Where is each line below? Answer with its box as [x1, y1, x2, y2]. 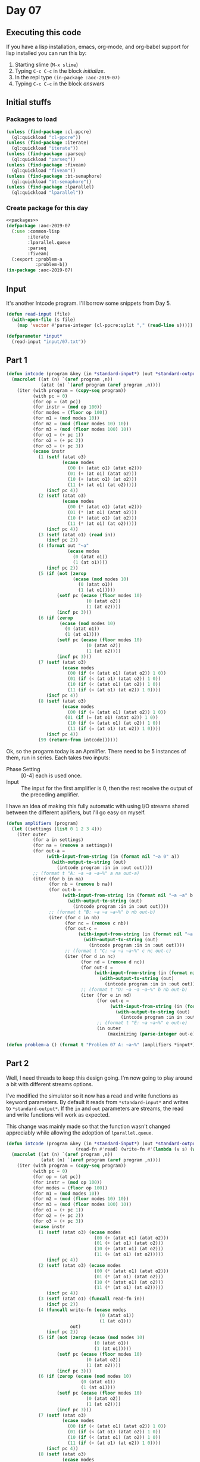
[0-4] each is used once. [21, 772, 82, 779]
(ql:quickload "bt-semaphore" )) [11, 178, 92, 185]
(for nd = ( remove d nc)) [80, 959, 145, 965]
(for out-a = [32, 848, 65, 854]
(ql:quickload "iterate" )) [11, 146, 79, 152]
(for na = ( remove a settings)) [32, 842, 113, 849]
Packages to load [6, 115, 57, 123]
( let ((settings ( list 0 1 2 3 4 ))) [11, 826, 102, 832]
